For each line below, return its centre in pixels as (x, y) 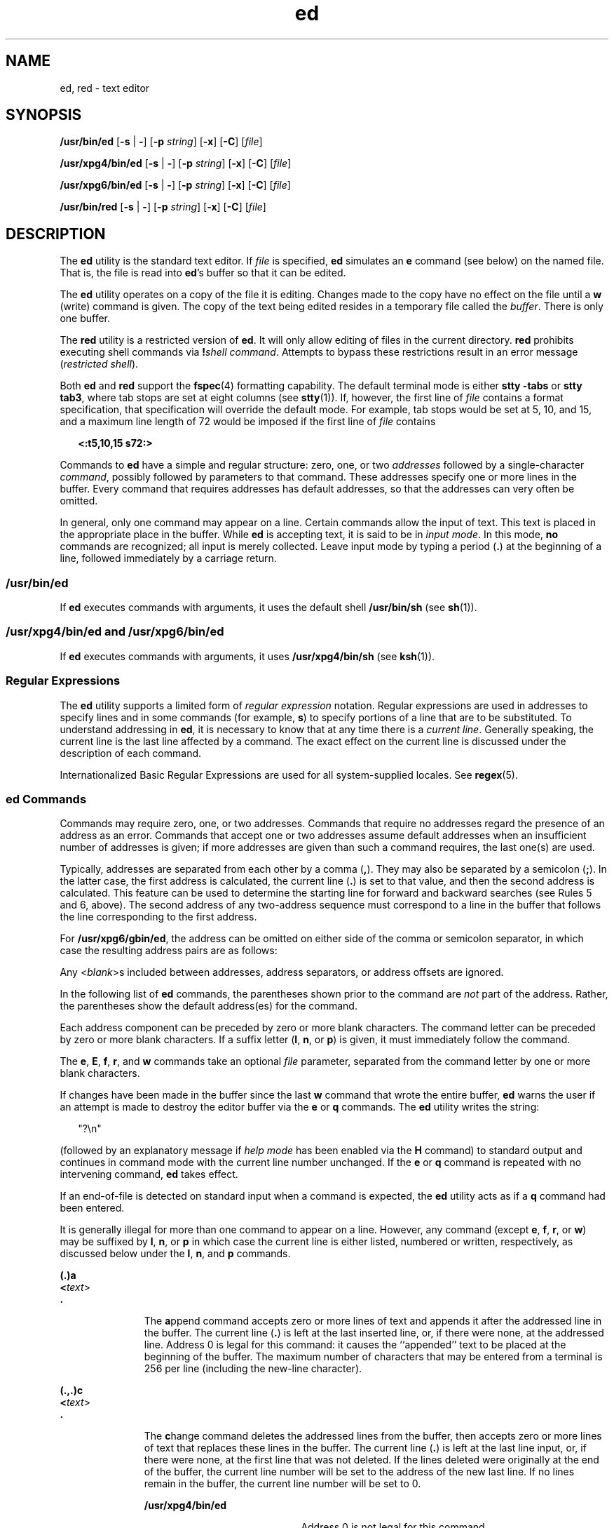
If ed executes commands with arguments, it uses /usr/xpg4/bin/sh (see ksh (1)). (247, 656)
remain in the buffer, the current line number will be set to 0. (282, 1484)
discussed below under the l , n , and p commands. (175, 1254)
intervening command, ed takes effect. (149, 1174)
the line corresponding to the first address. (158, 917)
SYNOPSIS (44, 115)
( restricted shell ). (99, 364)
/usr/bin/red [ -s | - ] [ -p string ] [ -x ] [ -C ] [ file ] (163, 207)
